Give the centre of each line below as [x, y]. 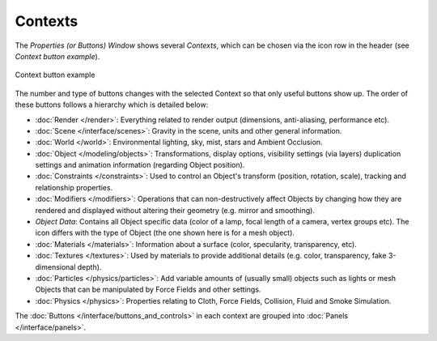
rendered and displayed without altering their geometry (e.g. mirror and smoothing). [175, 210]
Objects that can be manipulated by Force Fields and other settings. [148, 290]
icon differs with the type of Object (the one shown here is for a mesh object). [165, 233]
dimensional [55, 266]
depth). [89, 266]
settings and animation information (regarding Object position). [140, 165]
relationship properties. [74, 187]
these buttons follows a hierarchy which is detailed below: [112, 104]
